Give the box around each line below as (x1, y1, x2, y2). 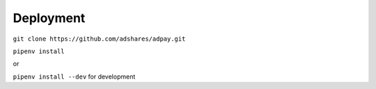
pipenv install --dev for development (13, 72, 136, 81)
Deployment (13, 10, 86, 26)
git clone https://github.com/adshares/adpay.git (13, 34, 186, 43)
